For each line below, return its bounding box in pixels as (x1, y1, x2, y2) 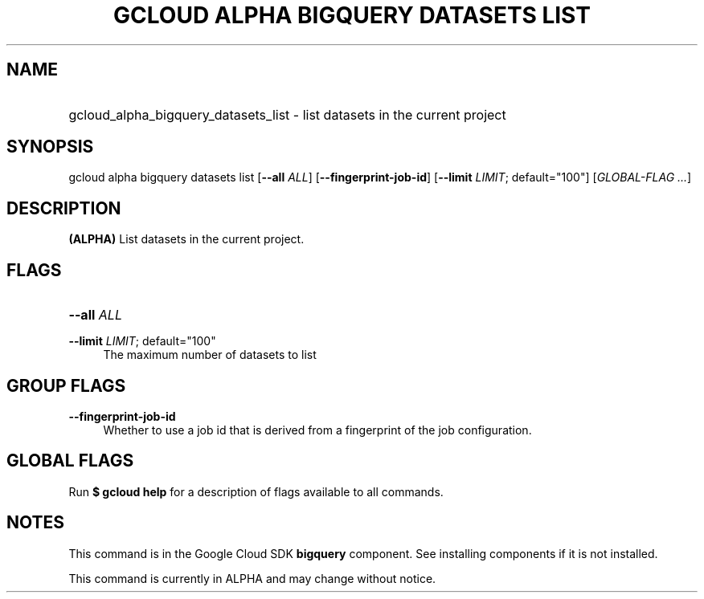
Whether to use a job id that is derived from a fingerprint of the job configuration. (103, 422, 532, 437)
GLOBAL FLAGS (6, 450, 134, 471)
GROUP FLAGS (6, 375, 126, 396)
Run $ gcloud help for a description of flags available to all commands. (68, 484, 444, 499)
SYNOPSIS (6, 137, 94, 157)
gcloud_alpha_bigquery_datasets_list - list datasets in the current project (68, 106, 506, 123)
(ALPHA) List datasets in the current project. (68, 232, 305, 247)
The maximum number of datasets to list (103, 348, 317, 362)
